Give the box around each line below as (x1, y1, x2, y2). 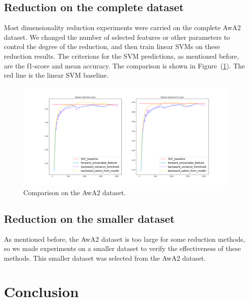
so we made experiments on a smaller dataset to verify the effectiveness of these (4, 243, 241, 253)
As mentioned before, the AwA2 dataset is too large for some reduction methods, (4, 234, 245, 244)
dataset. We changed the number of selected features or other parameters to (4, 32, 230, 42)
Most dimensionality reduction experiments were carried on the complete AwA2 (4, 22, 241, 33)
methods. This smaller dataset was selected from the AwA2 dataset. (4, 253, 206, 263)
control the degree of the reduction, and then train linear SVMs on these (4, 41, 220, 51)
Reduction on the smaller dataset (4, 211, 175, 226)
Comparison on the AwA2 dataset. (23, 187, 126, 198)
